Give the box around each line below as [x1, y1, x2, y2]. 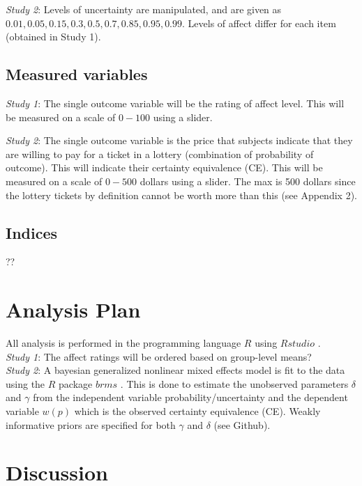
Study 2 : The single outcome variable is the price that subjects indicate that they [6, 133, 353, 148]
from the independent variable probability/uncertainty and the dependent [33, 390, 348, 405]
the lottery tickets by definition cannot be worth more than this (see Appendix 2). [6, 187, 357, 202]
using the [6, 376, 45, 391]
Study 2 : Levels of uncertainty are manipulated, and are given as [6, 2, 282, 16]
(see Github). [213, 417, 271, 432]
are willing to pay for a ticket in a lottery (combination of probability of [6, 146, 314, 161]
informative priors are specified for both [6, 417, 176, 432]
